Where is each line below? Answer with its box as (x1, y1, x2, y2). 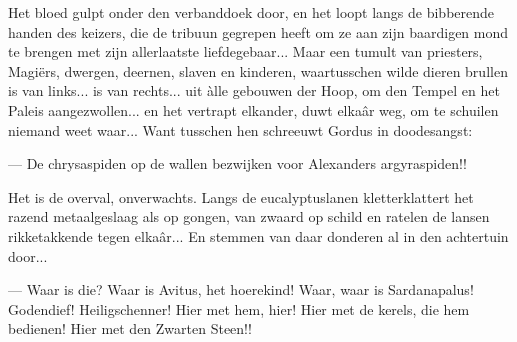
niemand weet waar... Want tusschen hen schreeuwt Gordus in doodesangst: (8, 119, 473, 140)
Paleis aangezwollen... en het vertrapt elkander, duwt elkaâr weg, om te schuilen (8, 99, 499, 120)
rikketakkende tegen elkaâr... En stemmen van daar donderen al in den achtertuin (8, 225, 509, 246)
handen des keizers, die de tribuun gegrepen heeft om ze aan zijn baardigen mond (8, 21, 509, 42)
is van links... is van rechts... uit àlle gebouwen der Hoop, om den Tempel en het (8, 80, 500, 101)
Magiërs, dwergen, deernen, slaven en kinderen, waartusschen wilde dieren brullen (8, 60, 508, 81)
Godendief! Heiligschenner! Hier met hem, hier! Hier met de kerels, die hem (8, 298, 470, 319)
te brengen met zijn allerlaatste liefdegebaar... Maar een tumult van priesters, (8, 41, 483, 62)
